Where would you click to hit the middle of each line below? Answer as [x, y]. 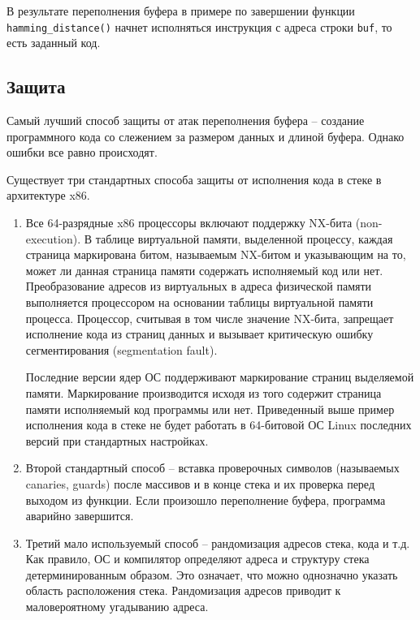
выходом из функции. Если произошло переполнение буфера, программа [206, 499]
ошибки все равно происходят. [82, 152]
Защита [36, 86]
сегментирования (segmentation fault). [121, 349]
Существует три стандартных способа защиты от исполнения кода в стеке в [194, 179]
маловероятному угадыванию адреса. [117, 607]
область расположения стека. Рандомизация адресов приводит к [183, 590]
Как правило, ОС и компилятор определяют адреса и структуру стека [197, 559]
